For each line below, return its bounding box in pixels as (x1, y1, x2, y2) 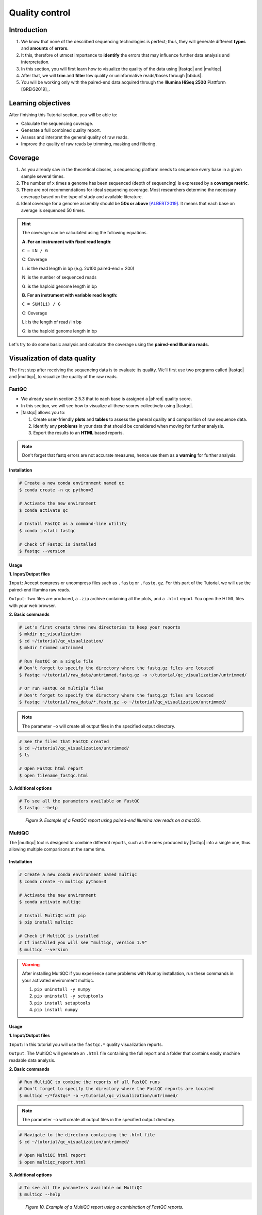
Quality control (9, 7, 70, 18)
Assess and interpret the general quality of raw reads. (21, 134, 129, 140)
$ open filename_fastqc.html (19, 773, 89, 778)
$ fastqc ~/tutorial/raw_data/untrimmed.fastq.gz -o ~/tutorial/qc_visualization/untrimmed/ (19, 672, 247, 677)
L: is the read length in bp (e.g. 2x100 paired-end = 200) (22, 265, 134, 271)
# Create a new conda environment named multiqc (19, 872, 137, 877)
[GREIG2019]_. (21, 86, 50, 92)
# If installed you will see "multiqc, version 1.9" (19, 940, 147, 945)
